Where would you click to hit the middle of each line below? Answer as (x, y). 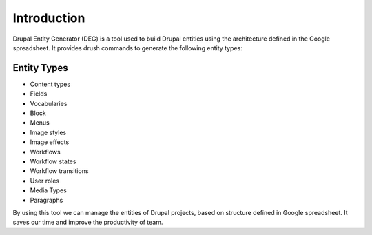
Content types (50, 84)
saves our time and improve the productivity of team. (88, 222)
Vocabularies (49, 103)
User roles (45, 181)
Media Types (48, 190)
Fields (39, 94)
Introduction (49, 18)
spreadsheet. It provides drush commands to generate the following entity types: (127, 48)
